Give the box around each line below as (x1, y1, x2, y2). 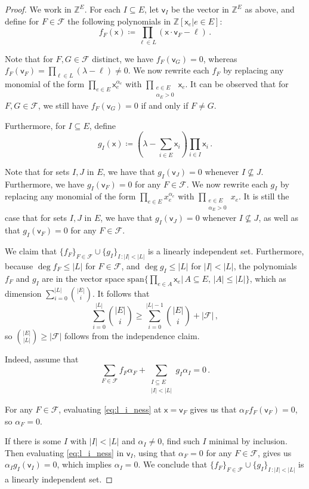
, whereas (203, 52, 237, 64)
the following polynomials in (67, 14, 171, 27)
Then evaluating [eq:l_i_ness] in (5, 446, 124, 459)
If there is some (5, 435, 61, 447)
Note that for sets (5, 165, 70, 177)
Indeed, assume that (5, 352, 79, 365)
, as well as (258, 211, 299, 224)
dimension (5, 287, 42, 299)
